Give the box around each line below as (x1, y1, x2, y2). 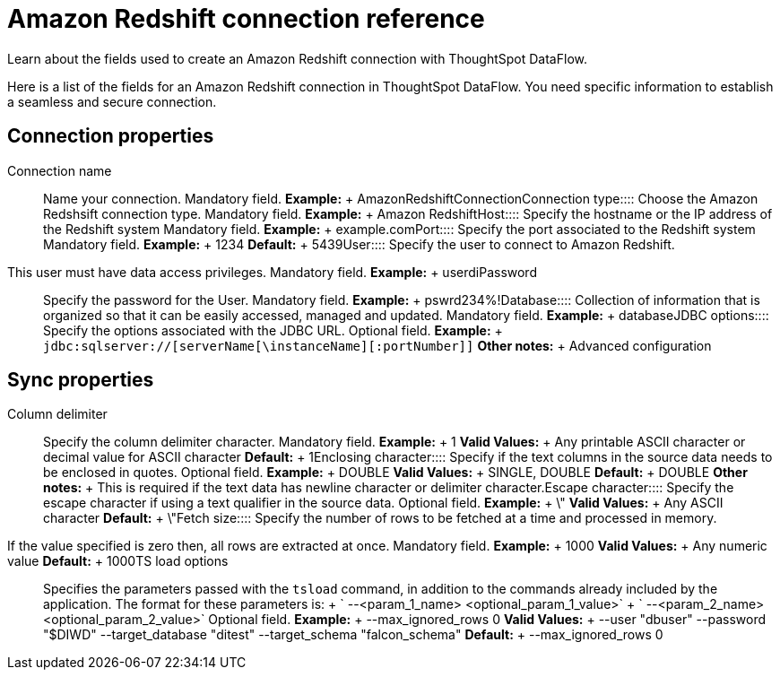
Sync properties (7, 369, 154, 392)
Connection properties (7, 125, 214, 148)
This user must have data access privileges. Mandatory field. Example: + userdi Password (7, 264, 537, 280)
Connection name (7, 162, 112, 178)
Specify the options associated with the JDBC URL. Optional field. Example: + (43, 322, 503, 338)
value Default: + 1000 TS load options (7, 553, 229, 569)
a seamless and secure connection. (7, 93, 217, 109)
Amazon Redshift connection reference (7, 4, 485, 34)
